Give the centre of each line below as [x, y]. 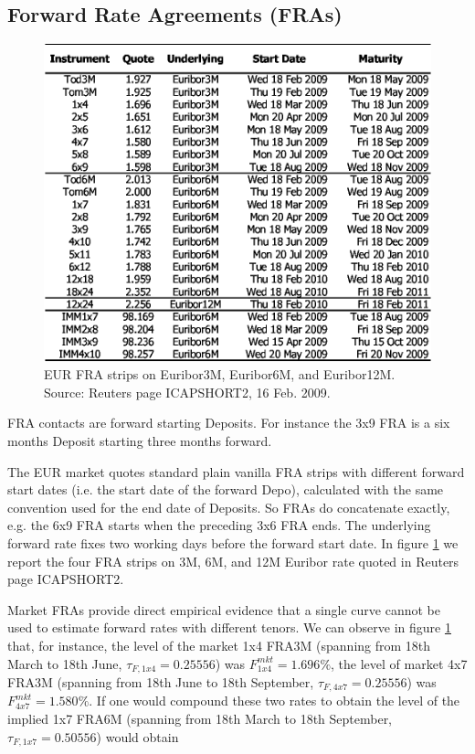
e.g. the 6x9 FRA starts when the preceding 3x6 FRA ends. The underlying [219, 525]
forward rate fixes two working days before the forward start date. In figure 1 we [233, 543]
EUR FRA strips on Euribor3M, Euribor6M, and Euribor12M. [220, 374]
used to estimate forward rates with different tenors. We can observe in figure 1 [229, 627]
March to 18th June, [65, 663]
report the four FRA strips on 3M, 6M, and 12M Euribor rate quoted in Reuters [233, 561]
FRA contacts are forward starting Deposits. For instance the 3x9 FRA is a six [229, 423]
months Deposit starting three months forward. [140, 441]
